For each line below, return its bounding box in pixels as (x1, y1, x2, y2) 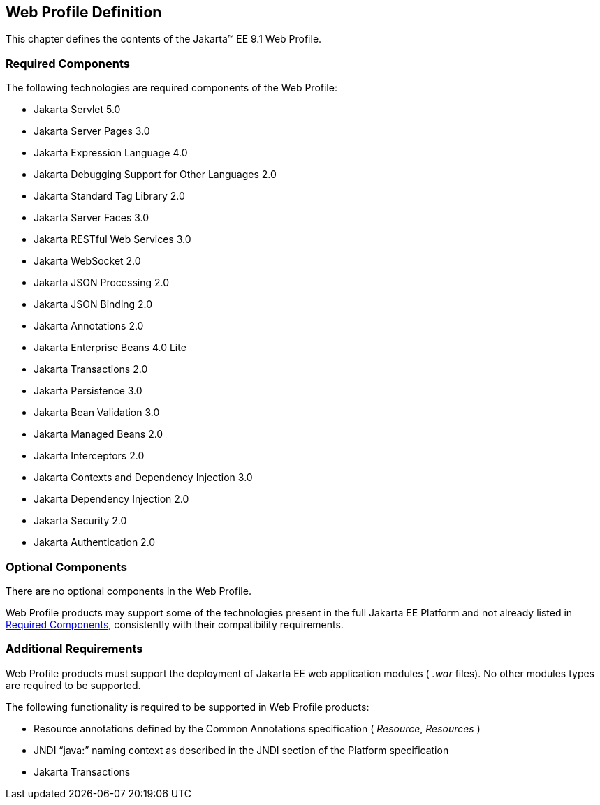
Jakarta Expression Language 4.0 (34, 147, 188, 159)
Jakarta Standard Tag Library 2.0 (34, 190, 185, 202)
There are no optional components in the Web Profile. (6, 584, 251, 597)
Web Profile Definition (6, 3, 162, 21)
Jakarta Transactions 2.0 (34, 363, 148, 376)
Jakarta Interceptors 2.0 (34, 450, 145, 462)
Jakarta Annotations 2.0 (34, 320, 144, 332)
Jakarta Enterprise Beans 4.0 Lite (34, 341, 186, 354)
